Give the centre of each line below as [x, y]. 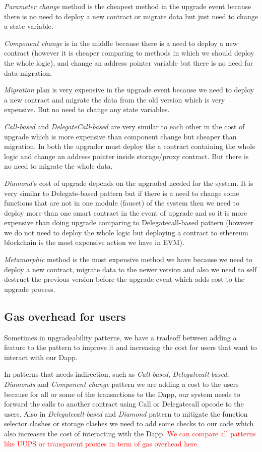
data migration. [28, 72]
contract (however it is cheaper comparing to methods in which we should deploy [129, 53]
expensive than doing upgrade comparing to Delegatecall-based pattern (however [129, 222]
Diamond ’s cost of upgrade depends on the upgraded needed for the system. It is [129, 183]
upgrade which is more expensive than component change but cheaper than [120, 136]
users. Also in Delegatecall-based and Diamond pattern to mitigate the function [126, 413]
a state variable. [29, 26]
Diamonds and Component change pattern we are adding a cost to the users [121, 384]
